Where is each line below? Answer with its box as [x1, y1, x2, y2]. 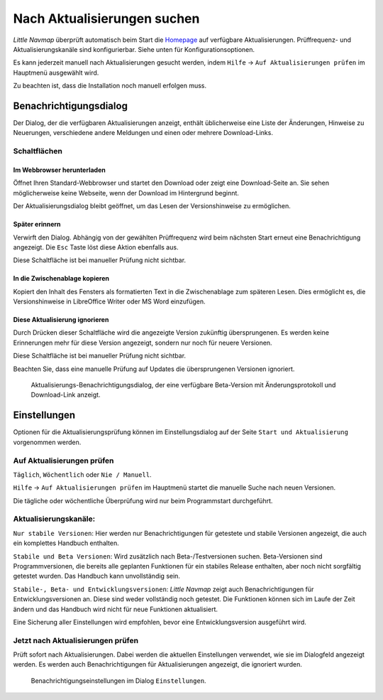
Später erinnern [13, 220, 61, 229]
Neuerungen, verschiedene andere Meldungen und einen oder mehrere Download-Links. [13, 129, 273, 137]
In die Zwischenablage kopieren [13, 274, 110, 283]
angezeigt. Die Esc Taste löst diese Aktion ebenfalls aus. [13, 242, 179, 252]
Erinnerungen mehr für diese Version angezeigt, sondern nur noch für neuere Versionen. [13, 338, 272, 347]
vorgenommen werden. [13, 438, 82, 446]
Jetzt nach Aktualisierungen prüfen [13, 635, 138, 645]
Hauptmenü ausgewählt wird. [13, 68, 99, 77]
